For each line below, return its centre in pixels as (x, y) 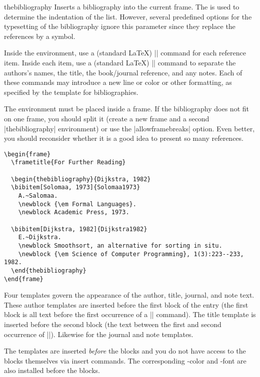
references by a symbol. (40, 36)
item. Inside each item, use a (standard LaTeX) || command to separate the (120, 62)
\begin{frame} (27, 154)
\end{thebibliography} (49, 270)
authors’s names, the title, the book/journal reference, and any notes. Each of (123, 72)
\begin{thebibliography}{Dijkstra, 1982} (81, 179)
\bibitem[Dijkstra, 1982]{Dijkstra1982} (79, 229)
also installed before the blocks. (52, 370)
